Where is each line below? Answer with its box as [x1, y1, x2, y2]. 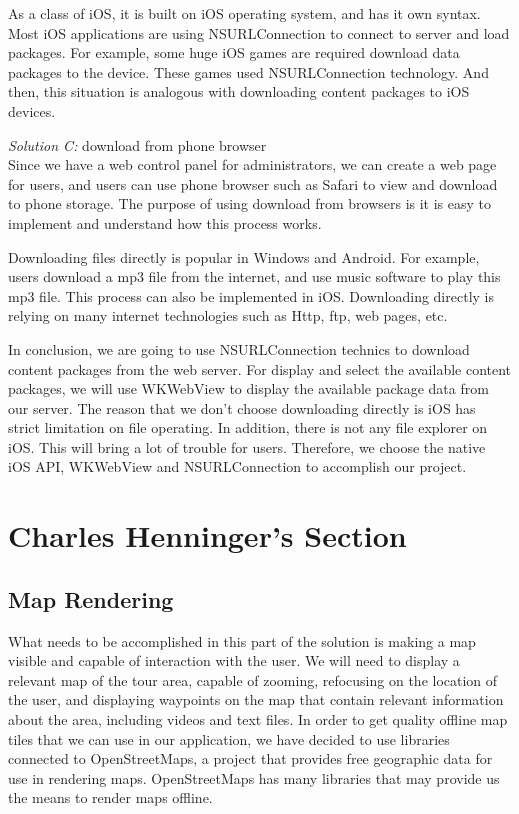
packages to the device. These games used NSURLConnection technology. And [8, 61, 489, 82]
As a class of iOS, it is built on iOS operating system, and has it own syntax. [8, 3, 481, 23]
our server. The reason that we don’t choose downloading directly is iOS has [8, 397, 476, 418]
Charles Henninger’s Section [8, 515, 407, 556]
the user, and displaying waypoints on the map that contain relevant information [8, 689, 504, 710]
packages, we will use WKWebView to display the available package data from [8, 378, 489, 399]
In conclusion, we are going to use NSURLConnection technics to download [8, 338, 470, 359]
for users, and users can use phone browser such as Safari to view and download [8, 173, 498, 194]
